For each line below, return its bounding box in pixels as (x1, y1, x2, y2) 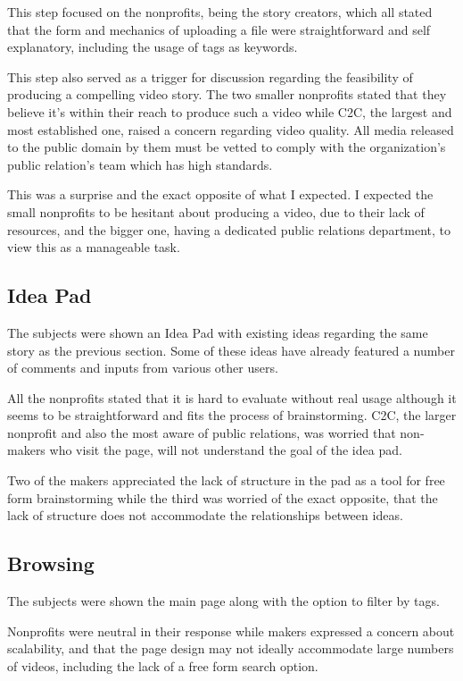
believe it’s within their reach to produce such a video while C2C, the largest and (7, 102, 452, 121)
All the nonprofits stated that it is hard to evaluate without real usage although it (7, 388, 457, 407)
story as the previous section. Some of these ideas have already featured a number (7, 340, 455, 359)
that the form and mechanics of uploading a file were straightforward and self (7, 20, 431, 38)
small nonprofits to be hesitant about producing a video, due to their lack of (7, 202, 425, 221)
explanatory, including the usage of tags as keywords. (7, 38, 298, 56)
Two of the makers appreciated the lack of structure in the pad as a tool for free (7, 471, 445, 490)
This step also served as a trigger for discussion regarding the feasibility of (7, 67, 413, 86)
